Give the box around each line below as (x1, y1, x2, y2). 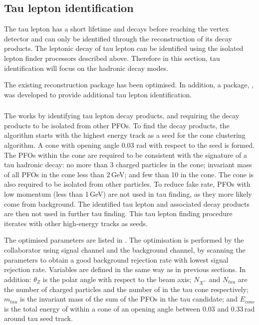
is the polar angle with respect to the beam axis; (42, 274, 192, 284)
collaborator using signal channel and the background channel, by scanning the (4, 245, 246, 255)
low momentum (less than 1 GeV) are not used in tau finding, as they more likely (4, 189, 252, 199)
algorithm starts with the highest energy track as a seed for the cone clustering (4, 130, 246, 140)
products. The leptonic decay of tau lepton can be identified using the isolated (4, 43, 244, 53)
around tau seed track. (4, 313, 73, 324)
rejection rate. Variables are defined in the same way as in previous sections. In (4, 264, 246, 275)
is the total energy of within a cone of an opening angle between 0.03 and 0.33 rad (4, 303, 255, 314)
